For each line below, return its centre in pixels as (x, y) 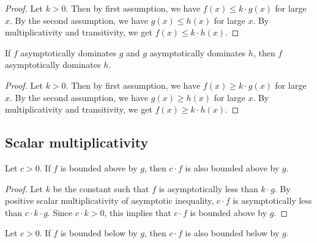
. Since (60, 212)
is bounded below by (99, 233)
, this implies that (138, 212)
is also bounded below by (232, 233)
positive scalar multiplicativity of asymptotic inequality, (110, 200)
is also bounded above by (232, 167)
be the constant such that (101, 188)
